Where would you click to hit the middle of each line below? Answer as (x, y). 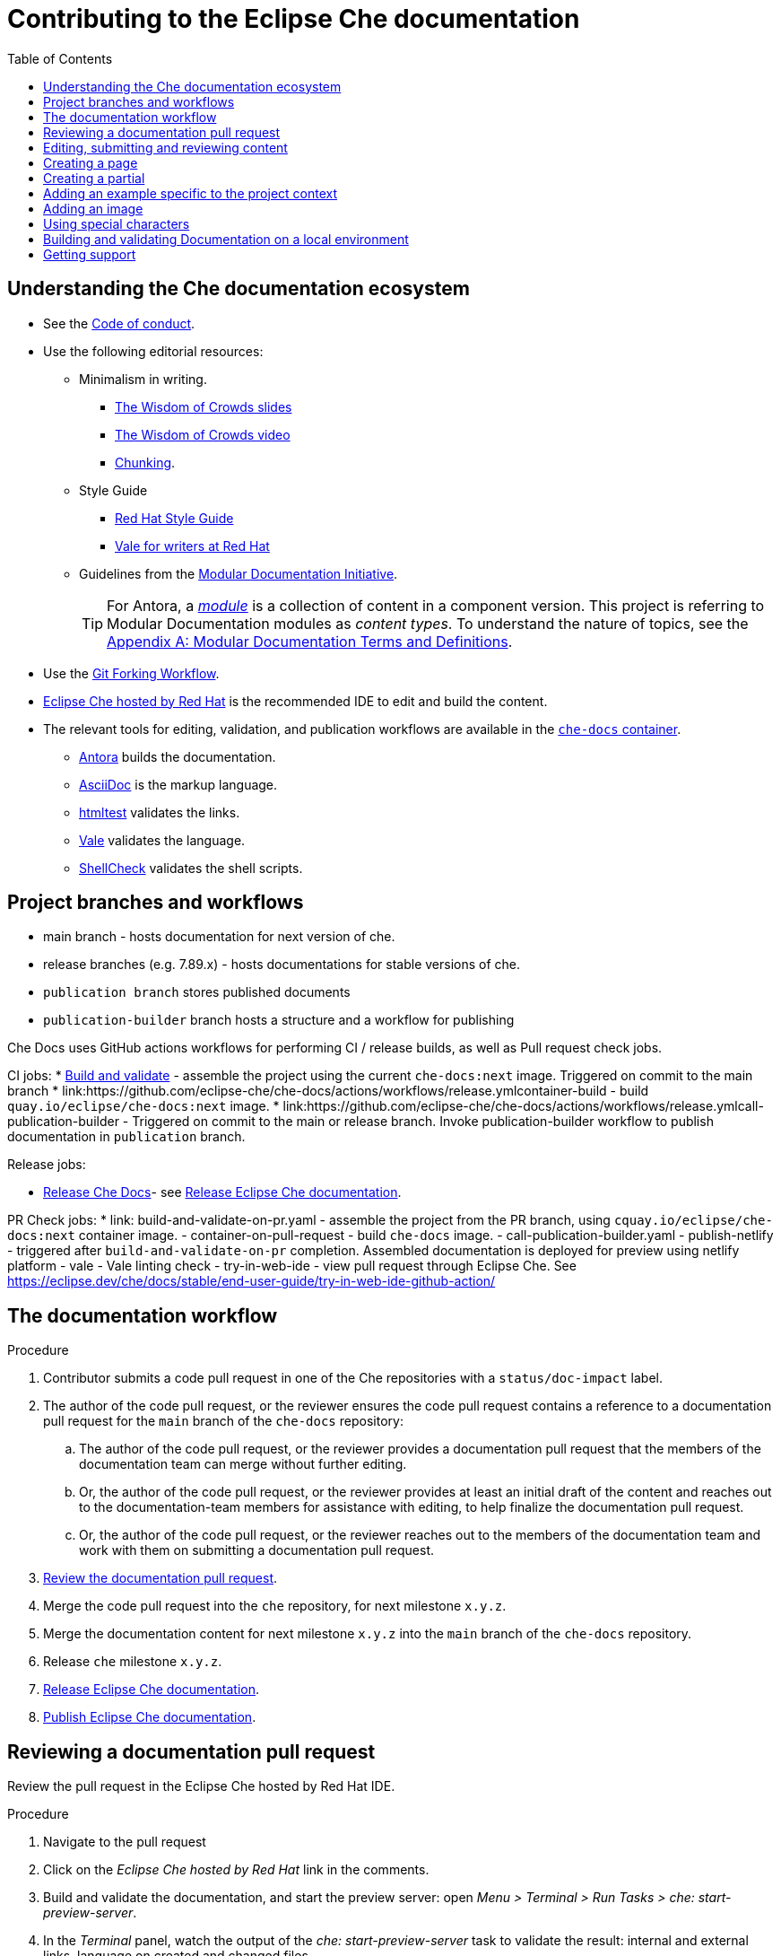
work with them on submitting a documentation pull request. (257, 1550)
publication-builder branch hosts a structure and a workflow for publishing (279, 1020)
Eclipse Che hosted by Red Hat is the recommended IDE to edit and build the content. (295, 701)
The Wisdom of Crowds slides (204, 406)
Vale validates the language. (162, 840)
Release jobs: (47, 1165)
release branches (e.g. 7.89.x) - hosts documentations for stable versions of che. (282, 965)
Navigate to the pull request (125, 1842)
